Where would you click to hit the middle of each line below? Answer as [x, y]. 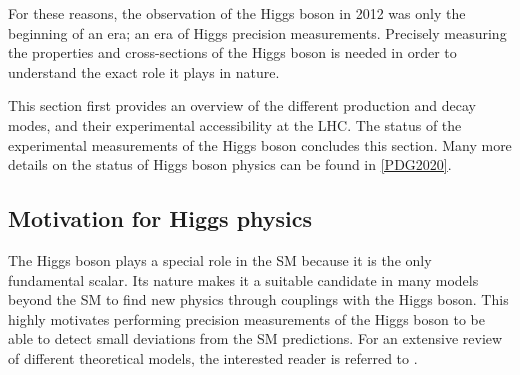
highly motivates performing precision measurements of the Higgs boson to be [246, 318]
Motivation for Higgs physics [160, 218]
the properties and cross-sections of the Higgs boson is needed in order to [232, 52]
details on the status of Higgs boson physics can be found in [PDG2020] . [230, 164]
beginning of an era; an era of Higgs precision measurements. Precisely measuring [257, 32]
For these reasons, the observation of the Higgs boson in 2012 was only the [237, 13]
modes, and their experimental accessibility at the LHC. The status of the [235, 124]
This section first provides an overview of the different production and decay [242, 105]
